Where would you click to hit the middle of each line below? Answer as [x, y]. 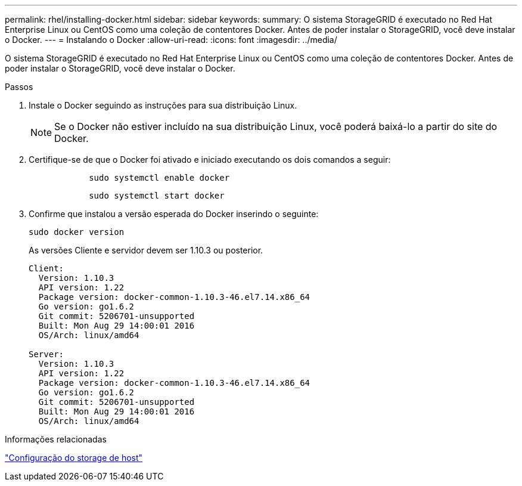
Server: [46, 354]
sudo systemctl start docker [157, 196]
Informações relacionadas [56, 439]
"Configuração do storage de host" [74, 458]
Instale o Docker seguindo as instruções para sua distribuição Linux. [163, 105]
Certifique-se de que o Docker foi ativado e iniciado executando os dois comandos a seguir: [210, 160]
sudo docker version [77, 232]
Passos [19, 87]
